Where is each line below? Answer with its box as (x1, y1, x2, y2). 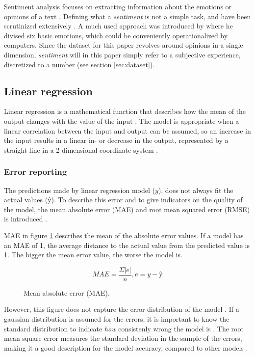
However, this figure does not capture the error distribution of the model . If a (4, 304, 239, 314)
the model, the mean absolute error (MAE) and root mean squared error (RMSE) (4, 204, 250, 214)
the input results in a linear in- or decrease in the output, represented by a (4, 135, 229, 145)
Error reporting (4, 165, 67, 178)
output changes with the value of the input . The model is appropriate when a (4, 115, 239, 126)
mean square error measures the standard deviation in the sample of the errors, (4, 333, 242, 343)
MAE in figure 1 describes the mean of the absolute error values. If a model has (4, 230, 244, 240)
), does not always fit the (158, 185, 233, 195)
